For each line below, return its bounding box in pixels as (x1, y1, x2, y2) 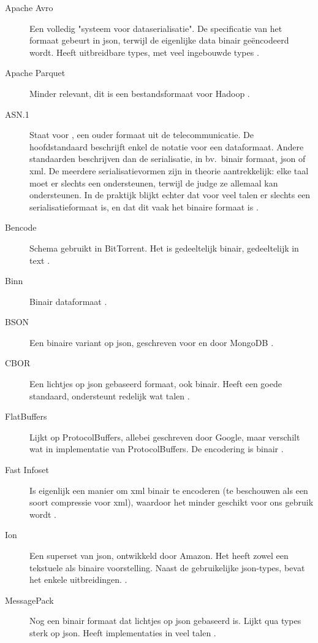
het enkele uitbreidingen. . (29, 573, 127, 586)
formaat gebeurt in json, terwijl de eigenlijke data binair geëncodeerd (29, 34, 289, 47)
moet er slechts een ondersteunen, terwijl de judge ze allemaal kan (29, 176, 278, 189)
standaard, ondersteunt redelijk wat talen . (29, 389, 190, 402)
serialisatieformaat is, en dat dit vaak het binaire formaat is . (29, 200, 259, 213)
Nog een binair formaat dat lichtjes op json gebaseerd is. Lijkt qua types (29, 614, 301, 627)
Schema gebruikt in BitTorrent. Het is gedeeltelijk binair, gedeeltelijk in (29, 241, 299, 254)
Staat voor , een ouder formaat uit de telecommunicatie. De (29, 128, 254, 141)
